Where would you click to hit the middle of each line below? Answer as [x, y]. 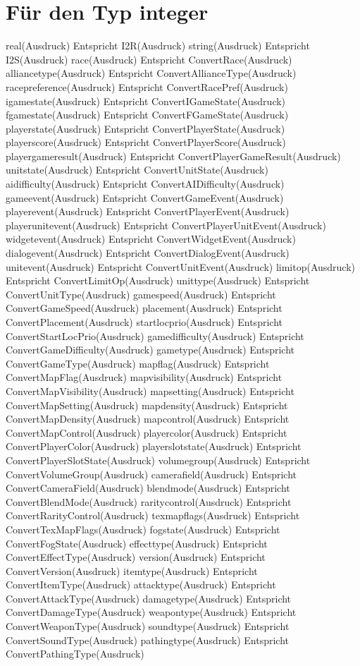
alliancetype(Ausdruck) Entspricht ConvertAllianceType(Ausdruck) [151, 73]
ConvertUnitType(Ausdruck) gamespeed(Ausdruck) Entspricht [141, 294]
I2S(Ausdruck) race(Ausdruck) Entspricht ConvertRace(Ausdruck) [149, 59]
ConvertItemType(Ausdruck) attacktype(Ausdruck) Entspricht [141, 585]
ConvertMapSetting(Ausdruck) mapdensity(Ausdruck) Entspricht [147, 405]
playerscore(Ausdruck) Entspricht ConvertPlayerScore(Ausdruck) [146, 142]
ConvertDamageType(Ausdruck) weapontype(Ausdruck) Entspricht [151, 612]
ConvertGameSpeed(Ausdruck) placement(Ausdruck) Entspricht [144, 308]
